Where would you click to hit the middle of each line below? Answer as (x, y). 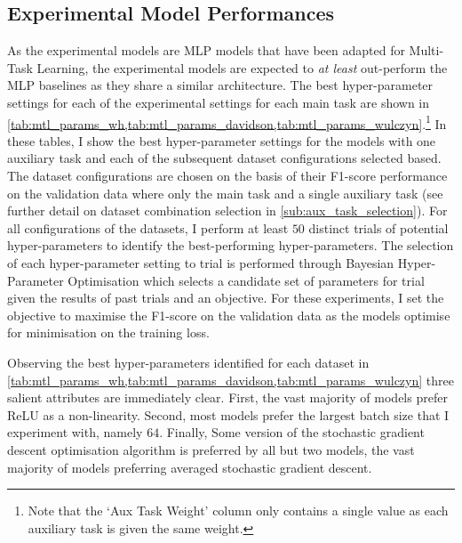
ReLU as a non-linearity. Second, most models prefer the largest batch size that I (228, 414)
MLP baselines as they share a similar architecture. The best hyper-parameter (220, 85)
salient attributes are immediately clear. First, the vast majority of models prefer (227, 397)
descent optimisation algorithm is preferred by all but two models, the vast (211, 449)
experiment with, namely (75, 432)
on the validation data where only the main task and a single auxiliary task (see (225, 193)
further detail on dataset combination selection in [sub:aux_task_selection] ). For (227, 211)
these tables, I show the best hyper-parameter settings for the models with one (222, 140)
